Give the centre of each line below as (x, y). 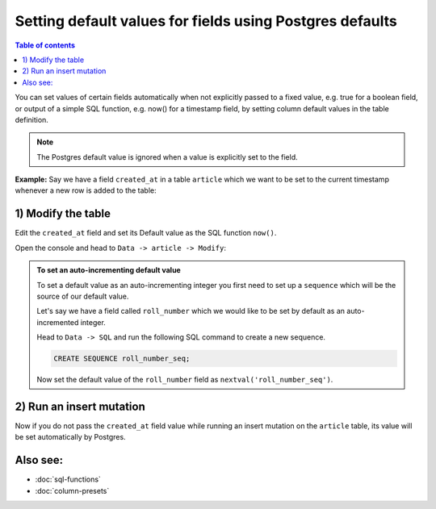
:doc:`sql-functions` (68, 479)
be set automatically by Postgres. (70, 437)
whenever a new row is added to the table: (86, 190)
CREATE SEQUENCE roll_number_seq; (122, 359)
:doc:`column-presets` (72, 490)
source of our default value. (83, 296)
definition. (31, 119)
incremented (58, 322)
